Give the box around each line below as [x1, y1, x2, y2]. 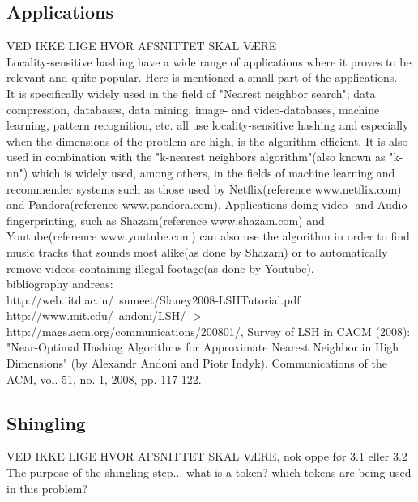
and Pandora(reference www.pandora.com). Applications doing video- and [6, 196, 374, 213]
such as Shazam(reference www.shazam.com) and [80, 211, 325, 228]
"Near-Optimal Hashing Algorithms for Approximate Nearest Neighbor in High [6, 338, 399, 355]
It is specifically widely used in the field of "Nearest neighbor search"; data [6, 84, 376, 101]
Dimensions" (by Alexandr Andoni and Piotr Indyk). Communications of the [6, 355, 387, 372]
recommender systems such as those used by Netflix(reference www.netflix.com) [6, 180, 402, 197]
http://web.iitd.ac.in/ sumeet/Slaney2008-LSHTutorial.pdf [6, 291, 301, 308]
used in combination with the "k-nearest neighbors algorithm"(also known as [6, 148, 386, 165]
